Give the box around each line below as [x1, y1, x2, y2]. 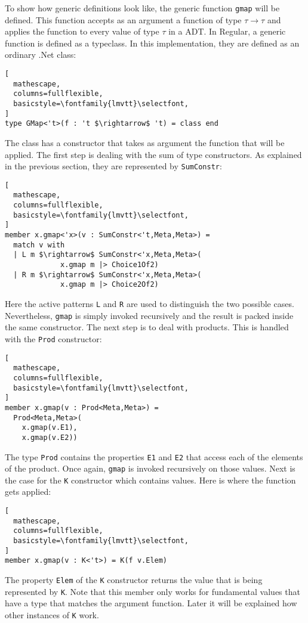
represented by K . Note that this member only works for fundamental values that [5, 585, 300, 597]
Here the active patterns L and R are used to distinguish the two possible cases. [5, 297, 294, 310]
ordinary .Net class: [5, 48, 76, 61]
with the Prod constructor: [5, 332, 102, 345]
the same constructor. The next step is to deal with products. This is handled [5, 321, 289, 333]
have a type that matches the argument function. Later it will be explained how [5, 597, 297, 609]
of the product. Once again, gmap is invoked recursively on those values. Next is [5, 462, 295, 475]
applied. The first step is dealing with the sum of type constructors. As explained [5, 148, 302, 160]
